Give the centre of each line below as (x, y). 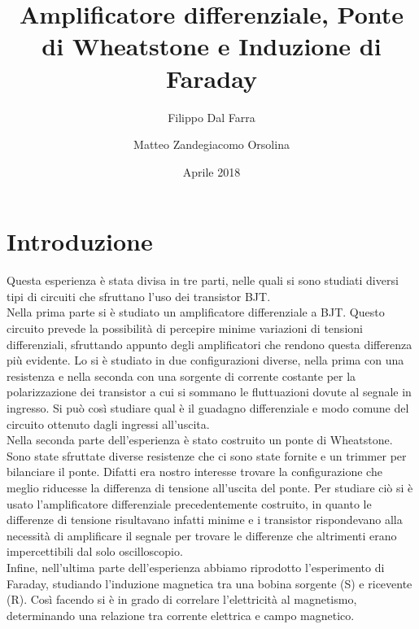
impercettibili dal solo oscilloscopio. (95, 551)
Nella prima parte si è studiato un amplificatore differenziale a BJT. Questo (196, 312)
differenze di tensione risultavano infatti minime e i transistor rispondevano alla (205, 520)
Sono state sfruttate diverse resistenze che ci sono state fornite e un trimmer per (207, 455)
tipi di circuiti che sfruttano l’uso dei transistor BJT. (139, 296)
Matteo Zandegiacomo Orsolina (212, 144)
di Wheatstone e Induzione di (212, 46)
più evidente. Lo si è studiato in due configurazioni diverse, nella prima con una (205, 360)
